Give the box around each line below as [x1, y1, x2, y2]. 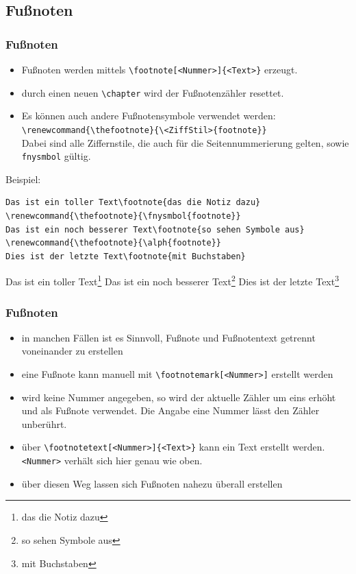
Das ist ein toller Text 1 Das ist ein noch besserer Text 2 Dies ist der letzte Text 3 [5, 272, 340, 289]
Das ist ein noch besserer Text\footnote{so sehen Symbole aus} [5, 224, 305, 235]
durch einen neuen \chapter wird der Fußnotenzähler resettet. [21, 85, 284, 99]
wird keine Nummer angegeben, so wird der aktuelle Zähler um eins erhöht [21, 390, 336, 404]
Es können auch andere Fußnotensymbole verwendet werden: [21, 108, 276, 123]
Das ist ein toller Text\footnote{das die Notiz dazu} [5, 198, 261, 208]
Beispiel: [5, 171, 41, 186]
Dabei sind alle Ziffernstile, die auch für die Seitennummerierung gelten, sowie [21, 135, 349, 150]
